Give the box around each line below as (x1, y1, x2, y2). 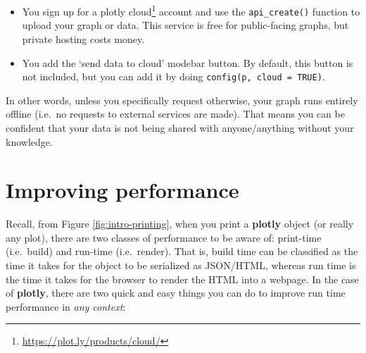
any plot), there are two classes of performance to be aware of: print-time (6, 230, 322, 244)
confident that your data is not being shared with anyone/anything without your (6, 120, 354, 135)
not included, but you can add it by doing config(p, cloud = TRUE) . (22, 69, 325, 84)
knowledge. (6, 134, 53, 149)
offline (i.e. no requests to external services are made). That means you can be (6, 106, 345, 121)
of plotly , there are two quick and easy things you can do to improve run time (6, 285, 346, 300)
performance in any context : (6, 299, 126, 314)
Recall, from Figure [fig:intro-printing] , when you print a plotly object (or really (6, 216, 354, 231)
